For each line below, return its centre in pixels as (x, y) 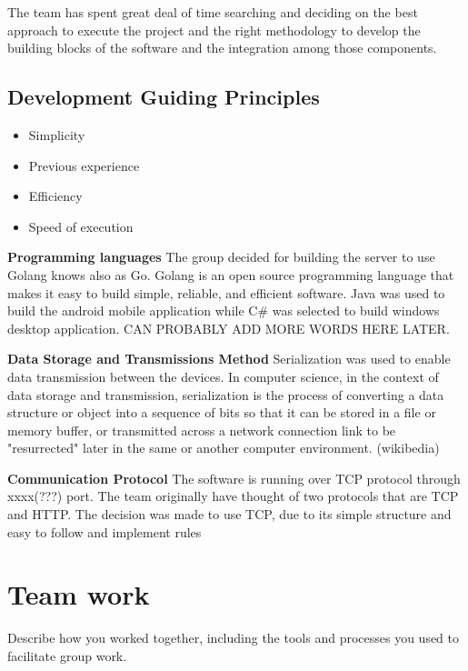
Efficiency (55, 196)
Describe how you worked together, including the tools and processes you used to (234, 638)
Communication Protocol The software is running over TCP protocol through (234, 478)
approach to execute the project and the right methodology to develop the (214, 30)
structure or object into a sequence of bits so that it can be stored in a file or (222, 412)
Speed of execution (81, 226)
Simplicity (57, 134)
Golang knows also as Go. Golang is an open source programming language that (231, 274)
